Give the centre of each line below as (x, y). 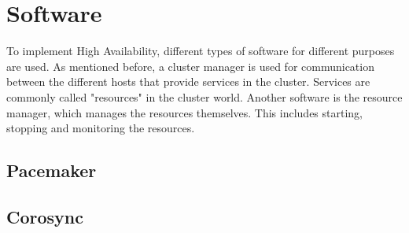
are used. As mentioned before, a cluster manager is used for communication (190, 66)
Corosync (45, 216)
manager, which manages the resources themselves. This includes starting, (184, 112)
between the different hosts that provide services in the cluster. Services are (188, 81)
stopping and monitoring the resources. (101, 128)
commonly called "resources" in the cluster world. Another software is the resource (204, 96)
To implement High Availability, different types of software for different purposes (201, 51)
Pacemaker (52, 170)
